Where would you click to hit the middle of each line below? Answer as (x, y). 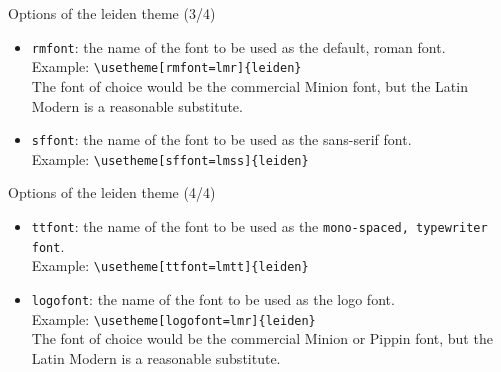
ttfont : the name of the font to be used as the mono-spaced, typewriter (259, 226)
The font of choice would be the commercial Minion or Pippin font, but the (262, 338)
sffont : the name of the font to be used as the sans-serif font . (221, 139)
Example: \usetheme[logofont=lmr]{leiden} (173, 318)
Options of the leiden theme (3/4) (112, 13)
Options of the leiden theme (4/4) (112, 192)
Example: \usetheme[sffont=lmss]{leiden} (170, 158)
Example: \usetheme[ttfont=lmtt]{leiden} (170, 265)
